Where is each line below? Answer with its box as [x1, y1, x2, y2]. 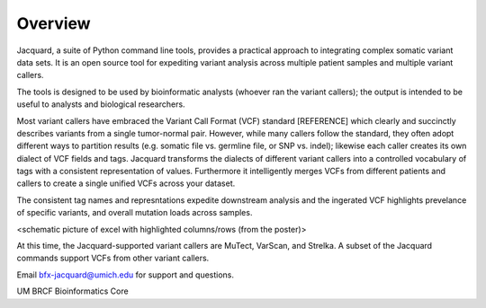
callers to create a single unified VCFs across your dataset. [16, 178, 236, 189]
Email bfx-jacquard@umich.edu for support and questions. [16, 269, 234, 280]
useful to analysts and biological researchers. [16, 99, 185, 110]
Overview [16, 13, 91, 33]
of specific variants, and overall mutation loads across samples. [16, 207, 253, 218]
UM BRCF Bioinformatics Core [16, 286, 130, 296]
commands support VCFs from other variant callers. [16, 252, 210, 264]
